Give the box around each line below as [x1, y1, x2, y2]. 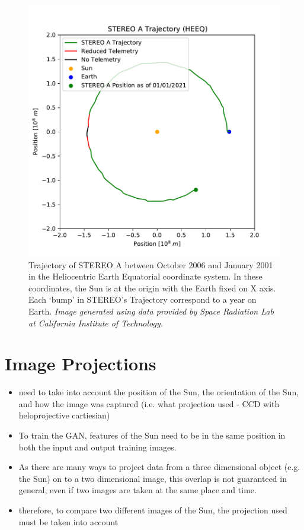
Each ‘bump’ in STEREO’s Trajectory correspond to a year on [28, 293, 257, 306]
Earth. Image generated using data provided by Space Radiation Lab [28, 304, 274, 317]
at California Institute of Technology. [28, 316, 164, 329]
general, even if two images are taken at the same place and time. [18, 484, 257, 496]
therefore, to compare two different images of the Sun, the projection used [18, 504, 287, 516]
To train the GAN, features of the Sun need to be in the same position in [18, 429, 286, 442]
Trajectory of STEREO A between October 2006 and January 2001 [28, 258, 273, 271]
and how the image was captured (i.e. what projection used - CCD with [18, 397, 280, 410]
